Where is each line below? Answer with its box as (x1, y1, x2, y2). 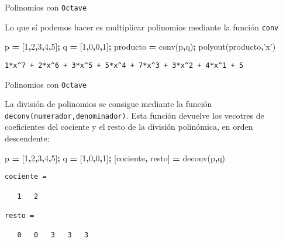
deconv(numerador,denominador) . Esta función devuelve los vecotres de (5, 109, 264, 121)
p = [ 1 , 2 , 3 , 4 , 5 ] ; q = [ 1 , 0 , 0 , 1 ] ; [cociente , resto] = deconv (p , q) (5, 151, 226, 164)
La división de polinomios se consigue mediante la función (5, 98, 212, 110)
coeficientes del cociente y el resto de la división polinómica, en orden (5, 120, 253, 133)
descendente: (5, 132, 50, 144)
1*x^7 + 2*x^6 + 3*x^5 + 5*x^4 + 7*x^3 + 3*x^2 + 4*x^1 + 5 (5, 61, 244, 70)
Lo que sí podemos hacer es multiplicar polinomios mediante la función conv (5, 20, 279, 33)
